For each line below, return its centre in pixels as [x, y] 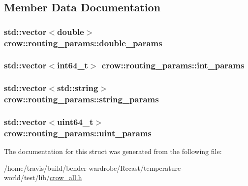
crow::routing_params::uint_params [78, 133]
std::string [78, 88]
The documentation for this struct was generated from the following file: [113, 151]
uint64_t [75, 122]
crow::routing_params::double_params [83, 43]
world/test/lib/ [27, 177]
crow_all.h [66, 177]
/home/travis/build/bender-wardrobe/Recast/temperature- [93, 168]
